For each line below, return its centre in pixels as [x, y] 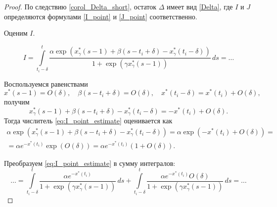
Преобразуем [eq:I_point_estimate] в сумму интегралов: [90, 163]
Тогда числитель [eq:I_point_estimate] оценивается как [88, 121]
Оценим [16, 33]
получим [17, 102]
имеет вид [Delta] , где [200, 6]
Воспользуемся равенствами [46, 83]
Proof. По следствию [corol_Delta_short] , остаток [80, 6]
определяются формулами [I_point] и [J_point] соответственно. [101, 16]
